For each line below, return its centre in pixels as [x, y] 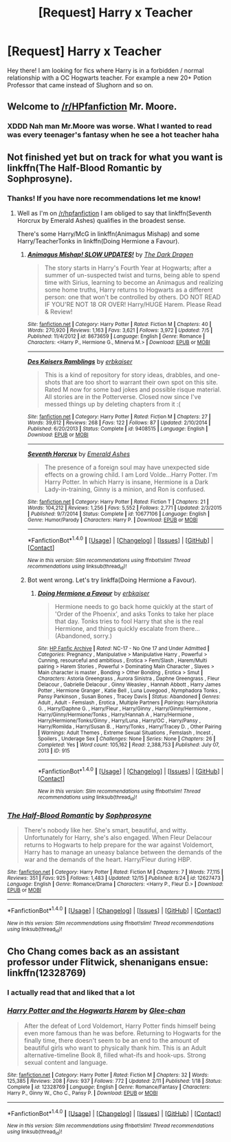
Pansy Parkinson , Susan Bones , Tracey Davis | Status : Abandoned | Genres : [129, 696]
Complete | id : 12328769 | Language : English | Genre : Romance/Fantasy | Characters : [109, 1087]
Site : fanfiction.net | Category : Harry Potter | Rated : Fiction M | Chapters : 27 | [119, 417]
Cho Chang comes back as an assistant [93, 951]
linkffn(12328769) [47, 972]
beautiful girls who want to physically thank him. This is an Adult [115, 1048]
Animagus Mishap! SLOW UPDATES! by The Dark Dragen [110, 254]
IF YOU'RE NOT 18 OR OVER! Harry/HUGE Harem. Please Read [133, 304]
